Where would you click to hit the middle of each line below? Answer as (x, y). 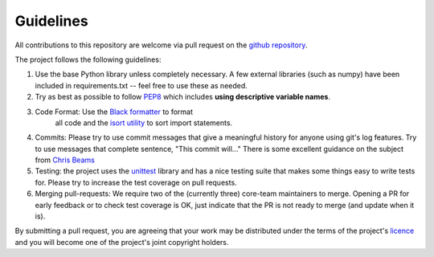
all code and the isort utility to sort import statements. (144, 122)
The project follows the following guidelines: (88, 59)
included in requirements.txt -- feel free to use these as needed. (141, 85)
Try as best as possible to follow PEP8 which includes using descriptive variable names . (183, 97)
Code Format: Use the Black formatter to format (114, 112)
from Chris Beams (65, 160)
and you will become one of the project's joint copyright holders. (122, 242)
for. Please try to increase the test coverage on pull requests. (136, 182)
